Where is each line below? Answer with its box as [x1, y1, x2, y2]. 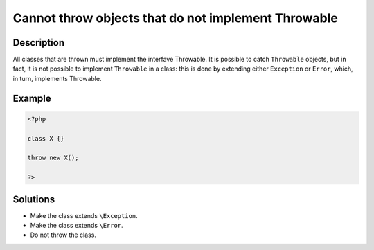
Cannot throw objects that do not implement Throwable [12, 10, 339, 26]
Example [12, 92, 51, 104]
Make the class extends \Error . [30, 222, 124, 230]
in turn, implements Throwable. [12, 74, 102, 82]
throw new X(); [27, 154, 79, 162]
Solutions [12, 193, 55, 205]
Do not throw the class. [30, 231, 97, 239]
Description [12, 37, 65, 48]
